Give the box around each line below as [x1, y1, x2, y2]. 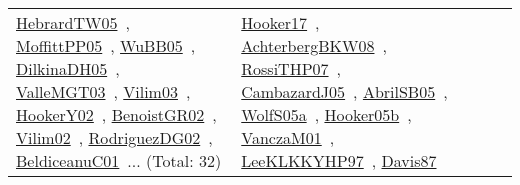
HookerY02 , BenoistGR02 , [16, 103, 217, 126]
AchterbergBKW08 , [241, 34, 387, 57]
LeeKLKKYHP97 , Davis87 [241, 149, 437, 172]
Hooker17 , [241, 11, 320, 34]
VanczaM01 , [241, 126, 335, 149]
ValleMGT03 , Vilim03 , [16, 80, 191, 103]
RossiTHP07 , [241, 57, 342, 80]
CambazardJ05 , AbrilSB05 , [241, 80, 448, 103]
